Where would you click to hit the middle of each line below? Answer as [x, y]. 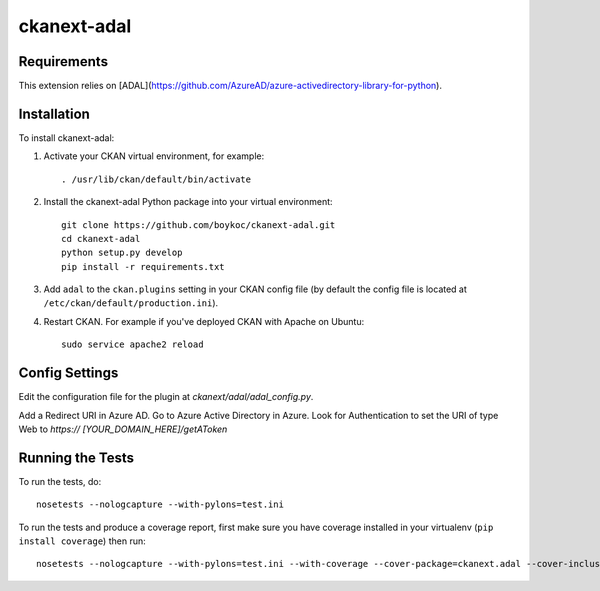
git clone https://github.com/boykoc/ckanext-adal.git [198, 224]
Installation [54, 113]
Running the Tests [76, 457]
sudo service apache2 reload [132, 344]
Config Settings [68, 373]
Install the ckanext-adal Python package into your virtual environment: [188, 202]
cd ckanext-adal [101, 238]
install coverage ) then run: [82, 541]
